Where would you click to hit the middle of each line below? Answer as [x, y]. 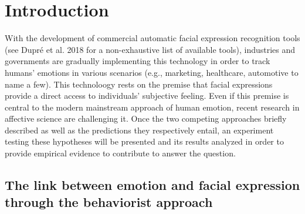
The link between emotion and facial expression [152, 185]
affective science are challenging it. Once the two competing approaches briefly [146, 118]
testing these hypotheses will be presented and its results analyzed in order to [144, 141]
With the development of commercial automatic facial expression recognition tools [152, 38]
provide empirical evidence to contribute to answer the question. [120, 153]
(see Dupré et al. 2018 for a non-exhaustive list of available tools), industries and [150, 49]
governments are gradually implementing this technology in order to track [138, 61]
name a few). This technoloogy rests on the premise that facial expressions [139, 84]
